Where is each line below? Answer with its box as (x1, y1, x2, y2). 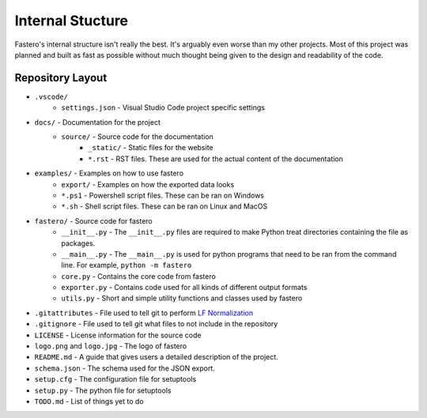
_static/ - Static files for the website (88, 143, 213, 153)
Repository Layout (14, 71, 108, 85)
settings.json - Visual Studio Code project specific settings (61, 103, 265, 112)
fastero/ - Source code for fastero (34, 216, 153, 225)
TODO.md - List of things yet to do (34, 397, 144, 406)
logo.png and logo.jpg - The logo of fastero (34, 341, 187, 351)
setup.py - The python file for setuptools (34, 386, 172, 395)
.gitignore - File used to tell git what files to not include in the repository (34, 319, 278, 329)
